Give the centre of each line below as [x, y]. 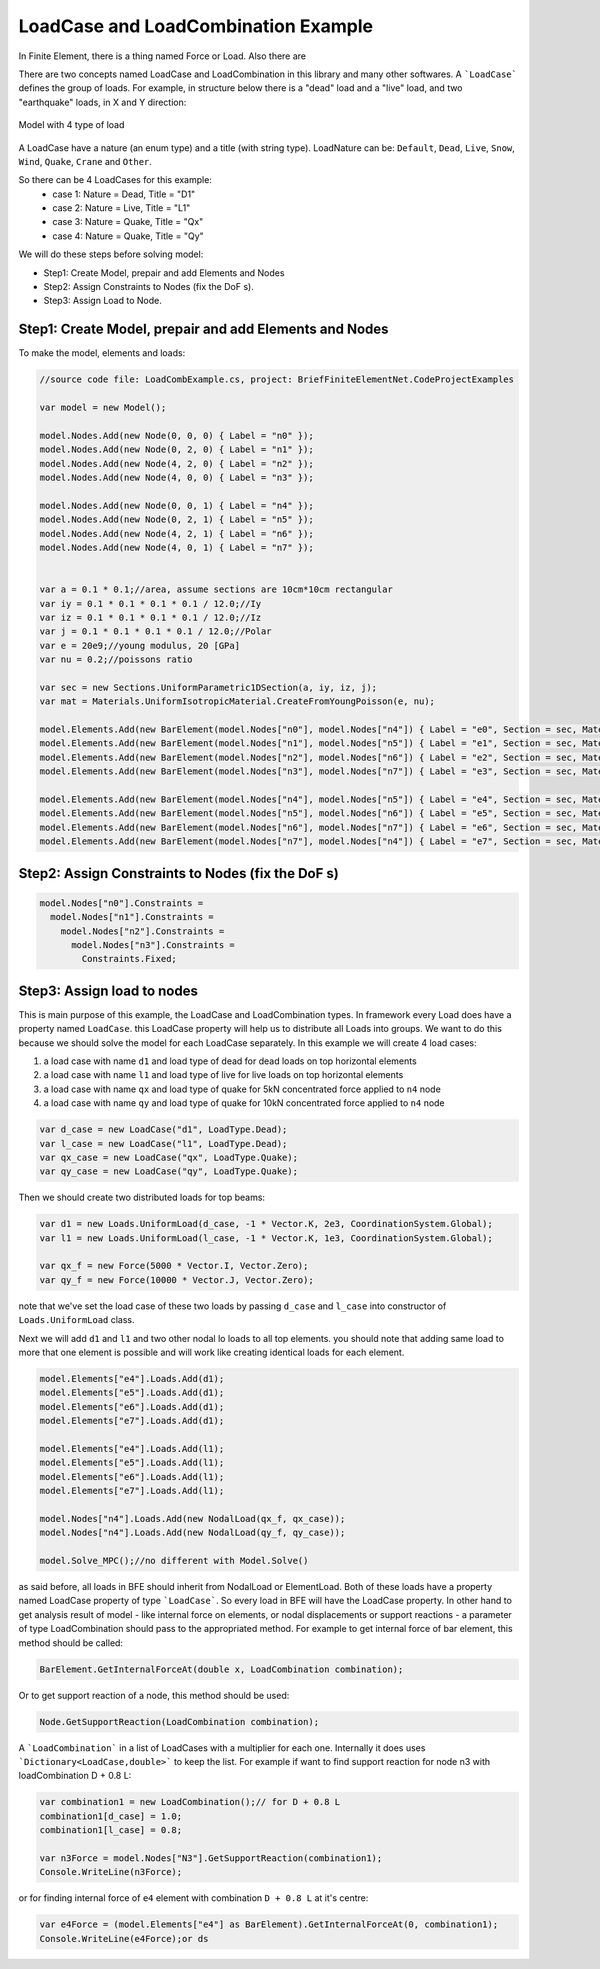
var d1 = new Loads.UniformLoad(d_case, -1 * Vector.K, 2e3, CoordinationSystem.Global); [266, 1224]
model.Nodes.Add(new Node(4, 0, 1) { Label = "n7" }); [176, 547]
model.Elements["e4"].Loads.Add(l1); [132, 1448]
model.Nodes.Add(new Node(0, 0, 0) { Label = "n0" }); [176, 435]
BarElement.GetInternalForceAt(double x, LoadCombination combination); [221, 1669]
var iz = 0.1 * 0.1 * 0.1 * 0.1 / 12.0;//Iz [150, 617]
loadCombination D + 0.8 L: [75, 1776]
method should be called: [71, 1642]
